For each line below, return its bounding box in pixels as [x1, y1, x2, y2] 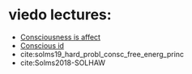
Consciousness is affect [19, 32, 101, 42]
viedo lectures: [8, 6, 112, 24]
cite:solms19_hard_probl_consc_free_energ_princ [19, 49, 185, 59]
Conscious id [19, 40, 65, 50]
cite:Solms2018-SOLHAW [19, 58, 106, 68]
